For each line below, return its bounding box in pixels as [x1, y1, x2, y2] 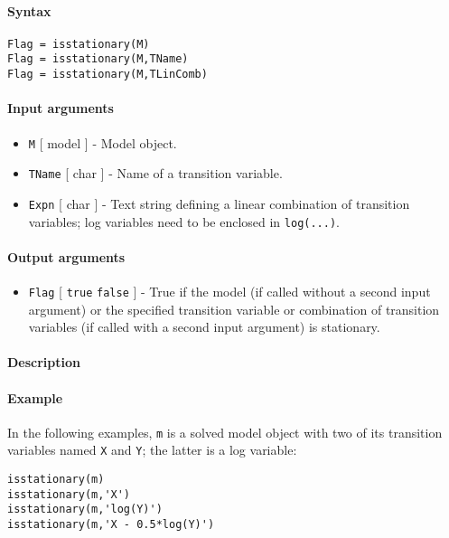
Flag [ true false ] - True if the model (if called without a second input [28, 281, 431, 300]
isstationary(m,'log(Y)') [7, 503, 163, 516]
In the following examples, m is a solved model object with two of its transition [7, 422, 443, 441]
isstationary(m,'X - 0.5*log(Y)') [7, 518, 215, 532]
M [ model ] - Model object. [28, 133, 177, 152]
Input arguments [7, 99, 114, 118]
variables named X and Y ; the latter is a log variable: [7, 440, 297, 459]
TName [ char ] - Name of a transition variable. [28, 164, 283, 183]
